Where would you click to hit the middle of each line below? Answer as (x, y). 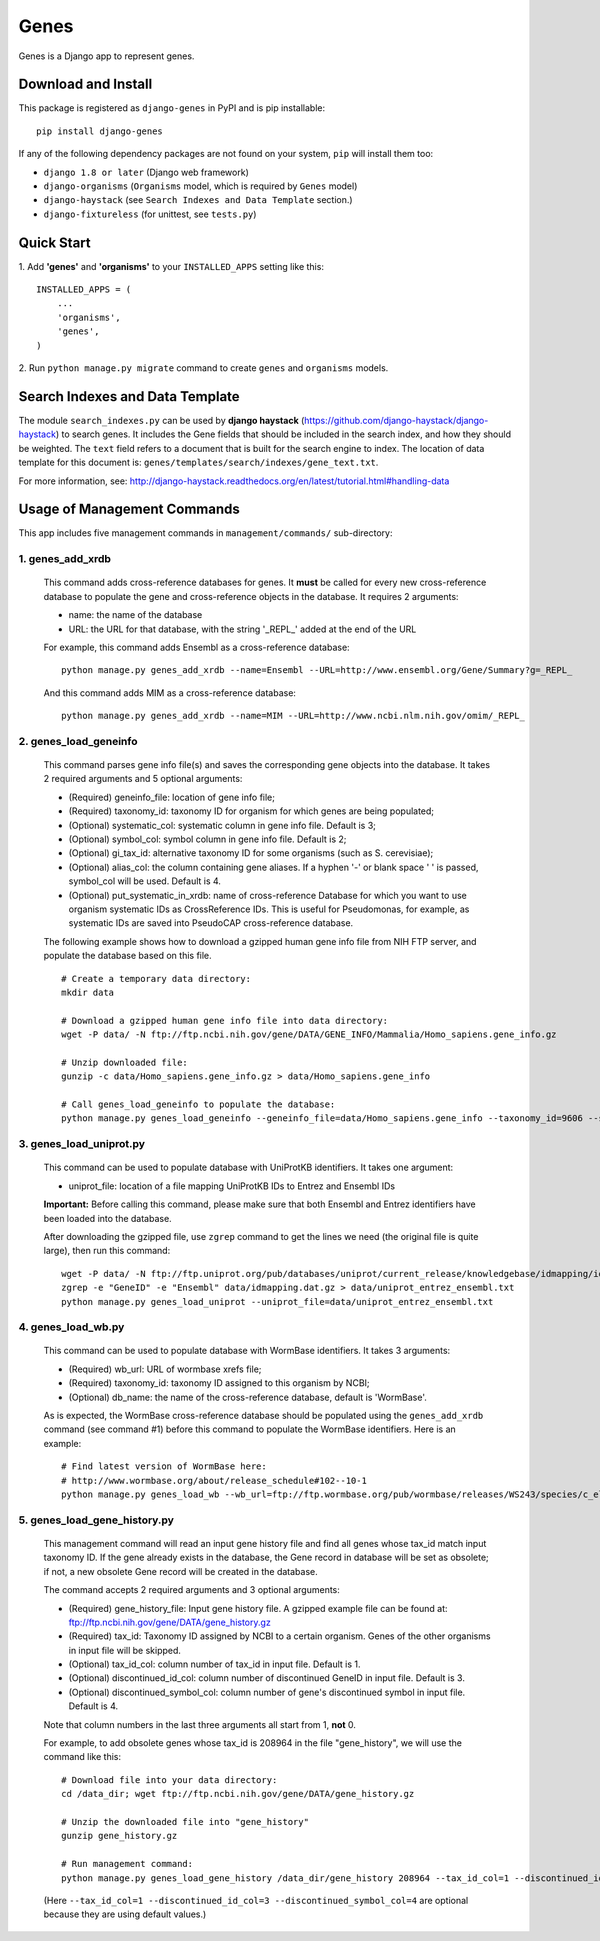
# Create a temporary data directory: (156, 978)
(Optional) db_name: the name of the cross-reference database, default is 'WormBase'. (247, 1397)
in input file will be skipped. (125, 1650)
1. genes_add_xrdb (65, 559)
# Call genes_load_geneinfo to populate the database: (198, 1104)
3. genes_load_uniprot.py (81, 1144)
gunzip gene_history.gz (119, 1836)
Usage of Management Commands (129, 509)
